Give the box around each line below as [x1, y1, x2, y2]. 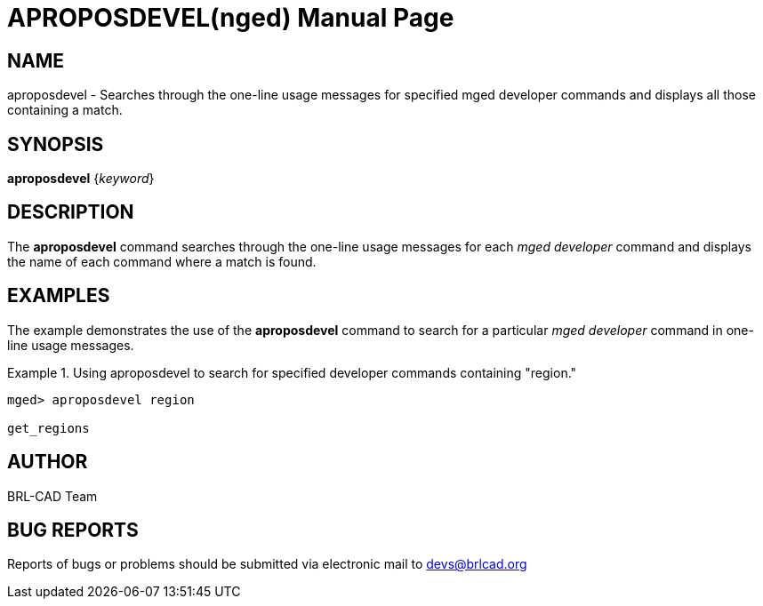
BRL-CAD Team [7, 488, 98, 504]
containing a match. [7, 102, 123, 118]
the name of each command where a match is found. [7, 253, 317, 269]
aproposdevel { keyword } [7, 171, 155, 187]
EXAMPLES [7, 284, 110, 307]
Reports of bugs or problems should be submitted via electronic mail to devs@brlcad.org [7, 556, 527, 572]
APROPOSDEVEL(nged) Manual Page [7, 3, 454, 33]
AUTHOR [7, 451, 88, 474]
